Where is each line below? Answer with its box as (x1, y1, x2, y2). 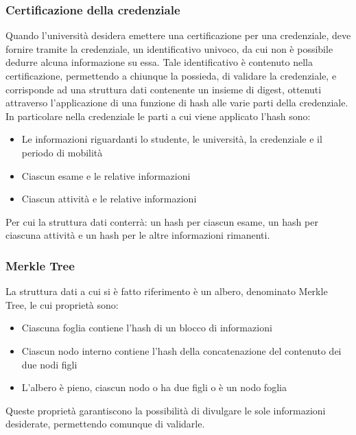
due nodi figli (21, 357, 78, 371)
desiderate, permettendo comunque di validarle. (5, 416, 205, 431)
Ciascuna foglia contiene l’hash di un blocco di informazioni (21, 320, 272, 335)
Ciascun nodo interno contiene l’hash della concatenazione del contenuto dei (21, 343, 342, 357)
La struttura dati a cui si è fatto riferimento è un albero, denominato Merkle (5, 284, 328, 298)
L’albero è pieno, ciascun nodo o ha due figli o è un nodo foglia (21, 380, 287, 395)
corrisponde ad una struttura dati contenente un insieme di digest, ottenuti (5, 82, 322, 96)
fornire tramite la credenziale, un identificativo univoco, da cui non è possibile (5, 41, 333, 56)
